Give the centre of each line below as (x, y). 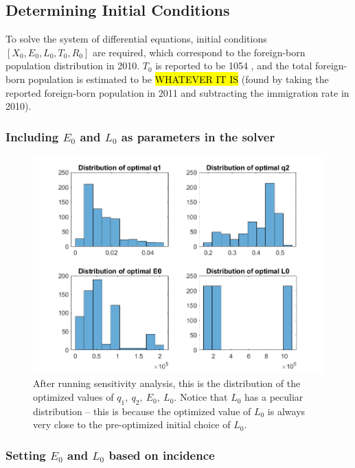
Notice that (204, 397)
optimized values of (73, 397)
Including (32, 136)
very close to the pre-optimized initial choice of (132, 424)
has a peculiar (274, 397)
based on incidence (162, 455)
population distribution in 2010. (73, 66)
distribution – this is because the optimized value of (142, 411)
